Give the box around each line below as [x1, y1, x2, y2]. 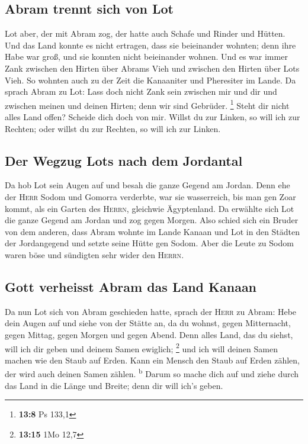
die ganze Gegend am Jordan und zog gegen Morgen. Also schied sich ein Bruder [5, 214, 299, 226]
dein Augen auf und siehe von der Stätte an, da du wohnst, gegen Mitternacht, [5, 317, 291, 329]
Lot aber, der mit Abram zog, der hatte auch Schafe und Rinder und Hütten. [5, 27, 285, 40]
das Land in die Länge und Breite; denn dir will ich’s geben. [5, 379, 223, 391]
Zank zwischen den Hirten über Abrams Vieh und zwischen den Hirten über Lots [5, 62, 300, 74]
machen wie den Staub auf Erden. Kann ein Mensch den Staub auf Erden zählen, [5, 353, 300, 366]
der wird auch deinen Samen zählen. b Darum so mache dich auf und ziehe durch [5, 366, 299, 380]
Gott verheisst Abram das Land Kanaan [5, 277, 257, 295]
